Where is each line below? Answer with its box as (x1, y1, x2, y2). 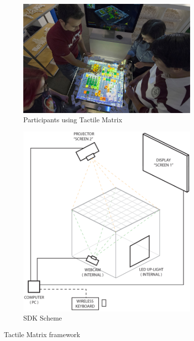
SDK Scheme (23, 313, 62, 323)
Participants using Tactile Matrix (23, 114, 122, 125)
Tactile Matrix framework (4, 329, 81, 339)
